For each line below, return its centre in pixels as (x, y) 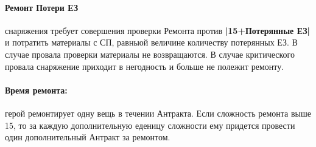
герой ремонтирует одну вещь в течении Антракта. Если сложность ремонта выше (158, 113)
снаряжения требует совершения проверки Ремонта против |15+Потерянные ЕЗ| (158, 30)
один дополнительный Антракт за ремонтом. (88, 137)
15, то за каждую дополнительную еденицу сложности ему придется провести (150, 125)
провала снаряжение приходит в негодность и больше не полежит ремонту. (145, 66)
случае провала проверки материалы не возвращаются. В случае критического (150, 54)
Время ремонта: (36, 90)
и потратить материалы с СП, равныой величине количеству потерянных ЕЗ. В (151, 42)
